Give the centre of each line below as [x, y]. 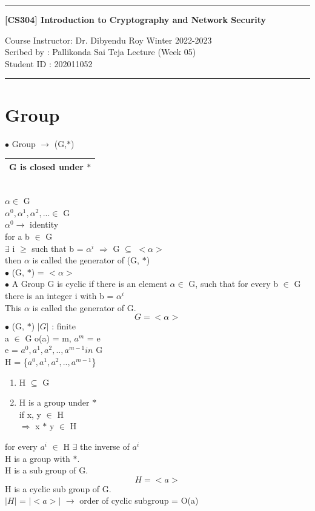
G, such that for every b [233, 284]
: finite [64, 326]
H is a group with [38, 458]
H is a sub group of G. [47, 470]
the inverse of [105, 446]
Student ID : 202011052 [49, 63]
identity [44, 224]
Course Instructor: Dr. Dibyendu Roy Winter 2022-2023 [108, 40]
